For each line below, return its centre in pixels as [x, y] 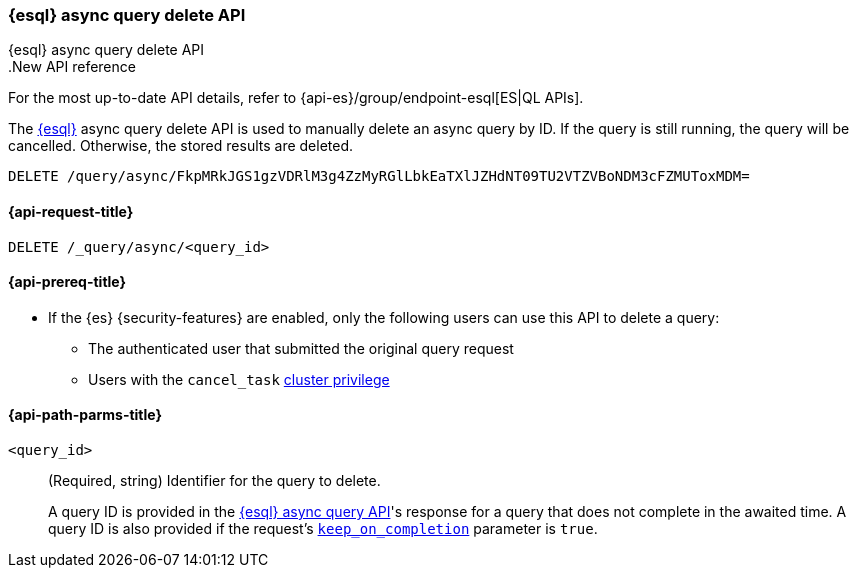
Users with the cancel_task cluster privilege [239, 379]
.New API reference [72, 67]
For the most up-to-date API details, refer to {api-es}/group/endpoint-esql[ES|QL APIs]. [296, 98]
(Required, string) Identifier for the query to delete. [214, 481]
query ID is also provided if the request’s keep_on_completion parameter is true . [323, 529]
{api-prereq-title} [67, 282]
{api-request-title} [71, 211]
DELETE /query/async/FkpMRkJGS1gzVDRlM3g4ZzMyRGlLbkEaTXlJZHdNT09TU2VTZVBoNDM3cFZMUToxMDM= [379, 176]
